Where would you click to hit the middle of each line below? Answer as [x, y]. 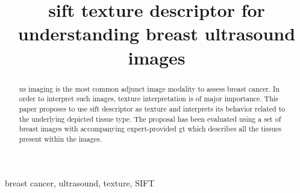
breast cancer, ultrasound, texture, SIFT [80, 183]
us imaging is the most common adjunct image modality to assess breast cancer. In [149, 88]
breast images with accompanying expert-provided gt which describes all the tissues [150, 129]
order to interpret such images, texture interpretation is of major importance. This [148, 99]
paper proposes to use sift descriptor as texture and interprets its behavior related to [152, 108]
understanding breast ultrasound [157, 33]
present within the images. [61, 138]
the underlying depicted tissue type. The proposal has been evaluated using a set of [150, 119]
